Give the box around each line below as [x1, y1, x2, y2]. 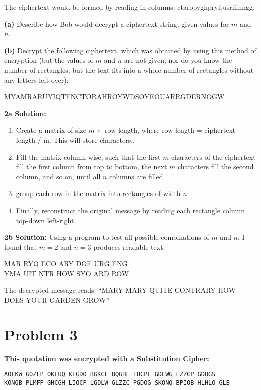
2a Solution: [4, 108, 46, 118]
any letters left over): [4, 74, 69, 85]
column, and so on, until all [16, 171, 101, 181]
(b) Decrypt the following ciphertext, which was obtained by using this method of [4, 45, 256, 55]
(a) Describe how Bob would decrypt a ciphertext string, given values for [4, 18, 229, 29]
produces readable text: [93, 241, 165, 252]
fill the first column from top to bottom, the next [16, 161, 167, 172]
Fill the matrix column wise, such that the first [16, 151, 161, 162]
